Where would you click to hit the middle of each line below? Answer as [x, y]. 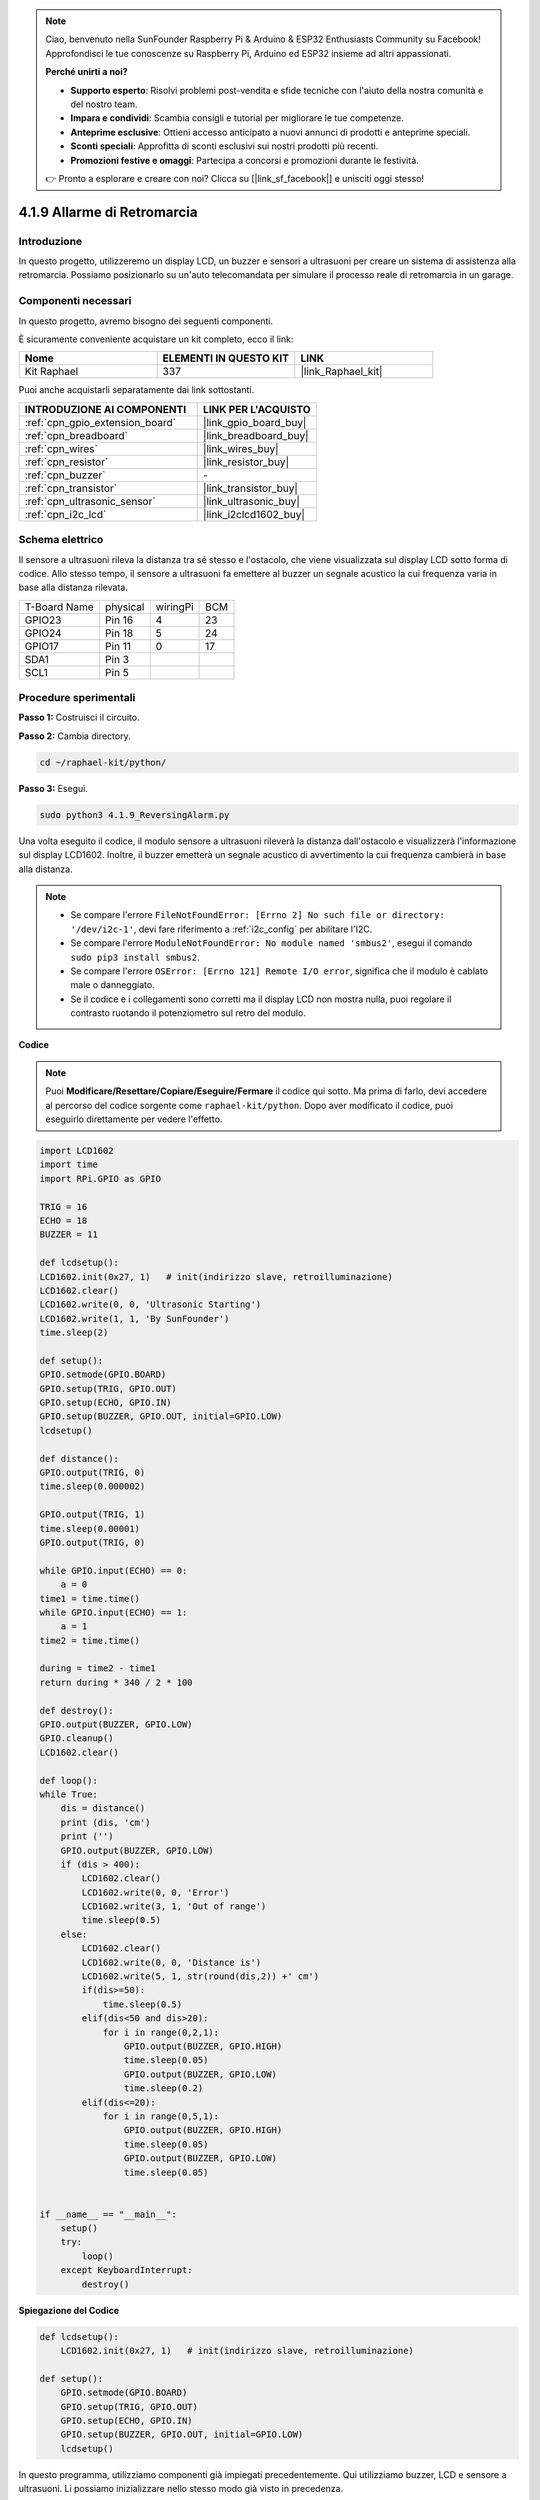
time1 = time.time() [89, 1598]
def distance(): [79, 1458]
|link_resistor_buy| [246, 462]
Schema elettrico [61, 540]
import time [69, 1164]
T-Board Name [59, 607]
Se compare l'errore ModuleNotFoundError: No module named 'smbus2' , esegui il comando [271, 943]
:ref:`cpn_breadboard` [76, 435]
